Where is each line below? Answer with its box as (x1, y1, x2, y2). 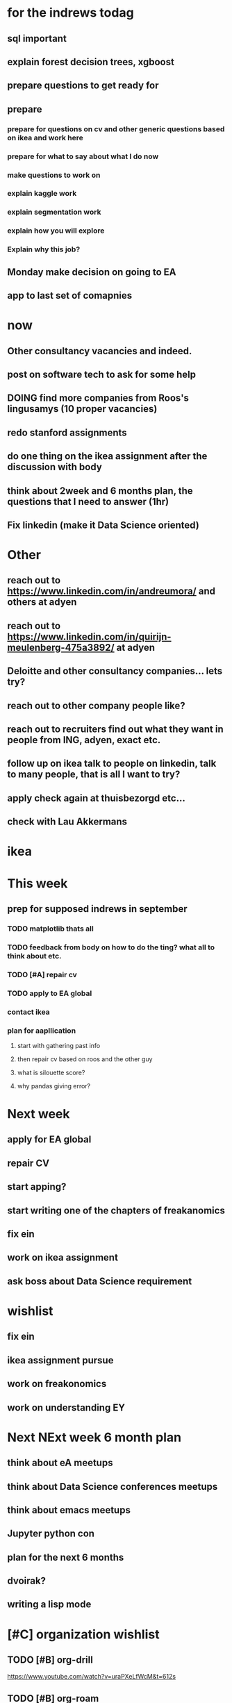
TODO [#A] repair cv (7, 970, 78, 979)
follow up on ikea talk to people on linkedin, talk (7, 758, 217, 770)
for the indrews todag (7, 5, 134, 21)
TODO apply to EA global (7, 988, 92, 998)
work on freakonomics (7, 1378, 107, 1390)
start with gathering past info (17, 1041, 101, 1049)
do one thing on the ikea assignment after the (7, 450, 208, 463)
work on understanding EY (7, 1402, 126, 1413)
